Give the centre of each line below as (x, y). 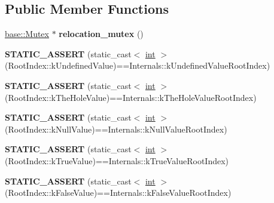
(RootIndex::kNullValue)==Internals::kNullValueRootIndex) (116, 129)
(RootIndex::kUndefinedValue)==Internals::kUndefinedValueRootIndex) (138, 65)
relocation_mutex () (101, 34)
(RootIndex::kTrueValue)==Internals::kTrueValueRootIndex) (117, 160)
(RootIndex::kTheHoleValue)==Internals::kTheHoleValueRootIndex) (131, 97)
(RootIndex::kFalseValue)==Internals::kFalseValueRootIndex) (118, 193)
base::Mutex (27, 34)
